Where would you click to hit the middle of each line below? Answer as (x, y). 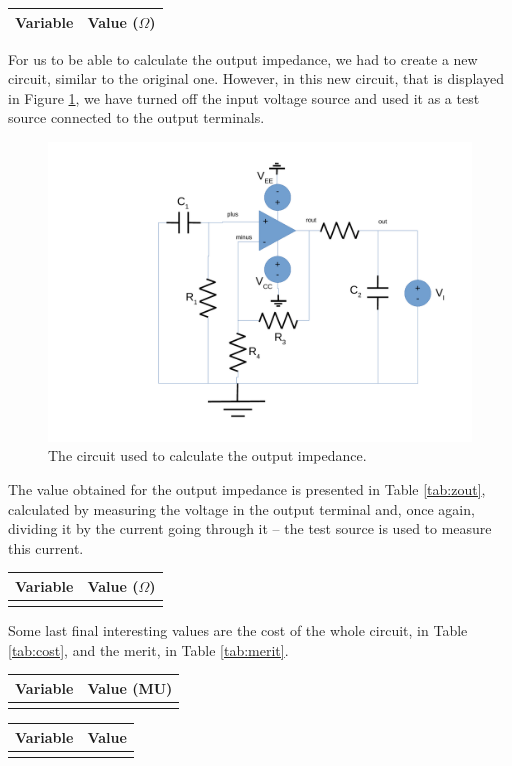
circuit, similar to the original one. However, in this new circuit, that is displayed (256, 78)
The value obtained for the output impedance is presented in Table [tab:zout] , (247, 488)
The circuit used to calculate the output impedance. (207, 455)
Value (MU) (130, 687)
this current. (46, 547)
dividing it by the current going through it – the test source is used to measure (250, 528)
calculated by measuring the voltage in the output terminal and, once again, (241, 508)
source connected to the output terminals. (136, 117)
